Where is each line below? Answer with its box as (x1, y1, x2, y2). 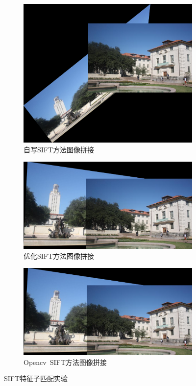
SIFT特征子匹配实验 (4, 373, 68, 384)
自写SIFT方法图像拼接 (24, 144, 95, 154)
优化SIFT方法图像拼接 (24, 251, 95, 261)
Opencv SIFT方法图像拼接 (24, 357, 107, 367)
